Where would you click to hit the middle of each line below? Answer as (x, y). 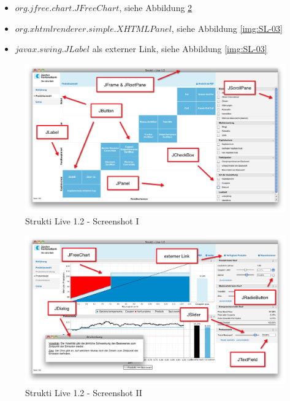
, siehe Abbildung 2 (156, 7)
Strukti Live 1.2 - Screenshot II (84, 392)
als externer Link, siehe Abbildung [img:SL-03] (180, 49)
